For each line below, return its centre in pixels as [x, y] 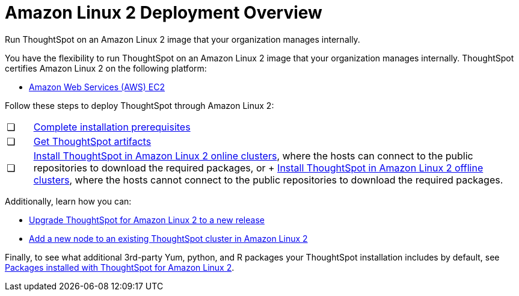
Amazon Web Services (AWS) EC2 [97, 87]
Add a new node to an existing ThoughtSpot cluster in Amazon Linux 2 [168, 238]
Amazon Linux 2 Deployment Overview [164, 13]
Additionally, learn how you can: [68, 201]
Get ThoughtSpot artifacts [92, 141]
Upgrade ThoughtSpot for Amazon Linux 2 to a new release [147, 220]
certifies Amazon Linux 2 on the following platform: [106, 68]
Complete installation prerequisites [112, 127]
